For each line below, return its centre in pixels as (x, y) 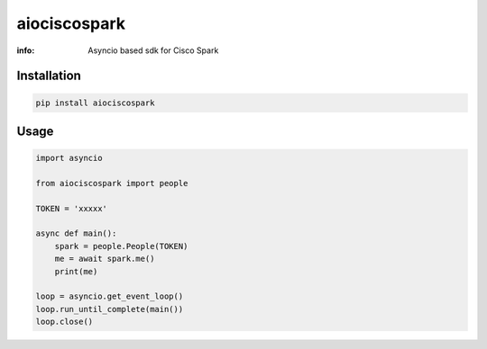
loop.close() (64, 322)
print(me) (76, 271)
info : (26, 50)
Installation (49, 76)
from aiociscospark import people (112, 183)
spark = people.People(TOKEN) (121, 246)
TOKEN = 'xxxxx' (72, 208)
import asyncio (69, 158)
